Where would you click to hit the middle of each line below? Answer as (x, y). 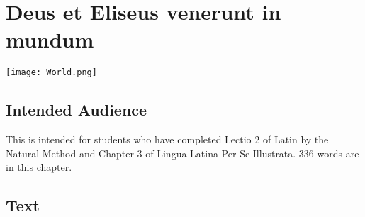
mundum (50, 39)
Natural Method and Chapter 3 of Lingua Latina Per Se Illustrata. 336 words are (182, 153)
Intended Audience (77, 110)
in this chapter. (39, 167)
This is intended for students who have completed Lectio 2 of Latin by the (167, 139)
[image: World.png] (51, 73)
